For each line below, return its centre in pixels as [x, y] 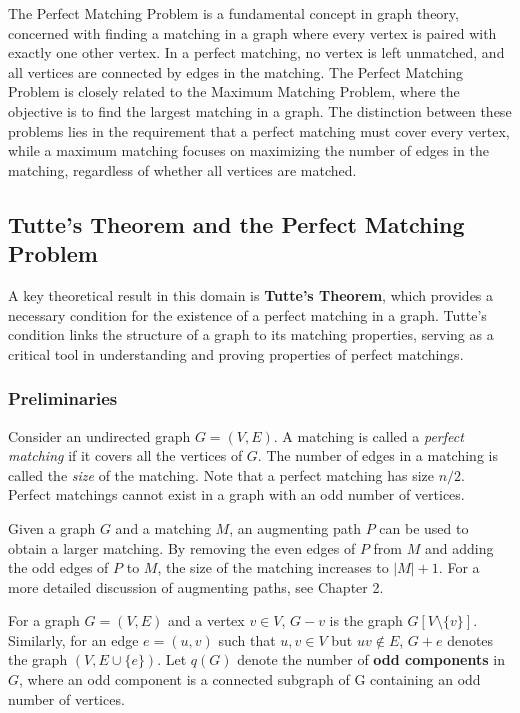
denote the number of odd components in [371, 659]
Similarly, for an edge [73, 639]
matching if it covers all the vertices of [125, 455]
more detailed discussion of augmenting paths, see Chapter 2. [196, 586]
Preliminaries [63, 398]
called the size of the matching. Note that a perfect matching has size [221, 474]
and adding [459, 547]
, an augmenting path [295, 527]
